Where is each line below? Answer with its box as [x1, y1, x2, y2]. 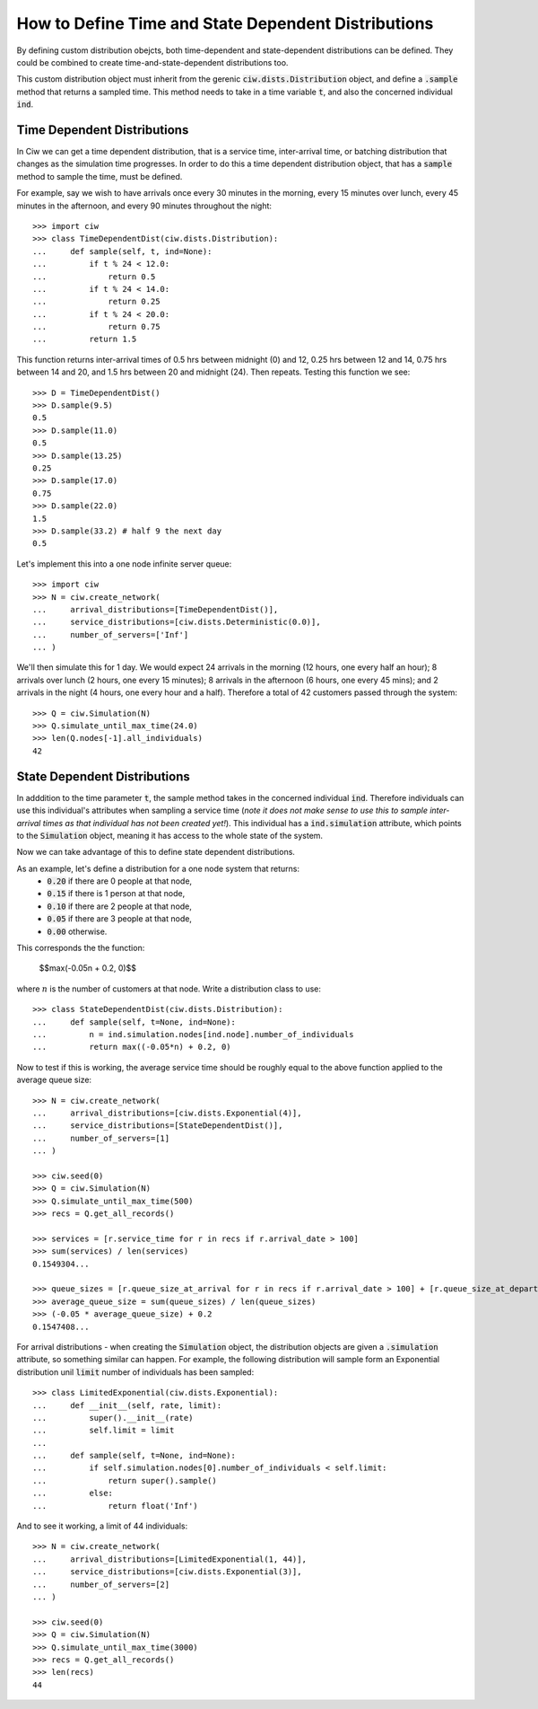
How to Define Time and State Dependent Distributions [16, 13, 434, 33]
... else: [32, 1488, 114, 1499]
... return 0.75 [32, 322, 161, 332]
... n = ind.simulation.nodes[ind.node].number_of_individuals [32, 1029, 354, 1039]
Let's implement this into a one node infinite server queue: [16, 558, 232, 569]
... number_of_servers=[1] [32, 1132, 170, 1143]
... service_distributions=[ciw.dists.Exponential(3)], [32, 1567, 302, 1577]
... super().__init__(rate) [32, 1413, 194, 1423]
